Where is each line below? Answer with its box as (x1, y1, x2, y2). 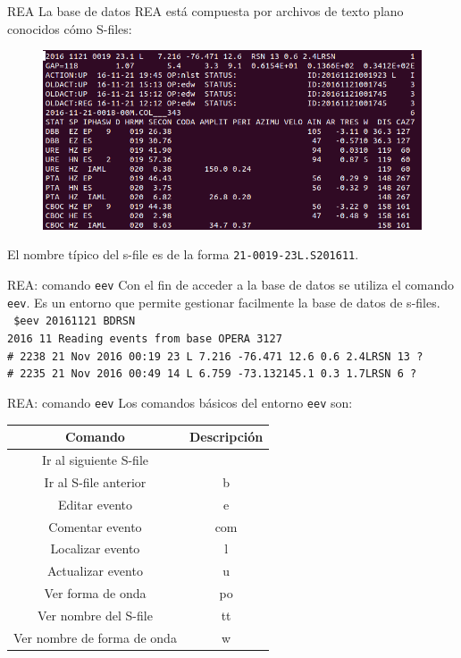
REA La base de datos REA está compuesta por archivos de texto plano (7, 2, 404, 20)
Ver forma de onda (44, 584, 147, 603)
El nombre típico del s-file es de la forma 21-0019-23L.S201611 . (7, 245, 359, 264)
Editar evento (57, 494, 132, 513)
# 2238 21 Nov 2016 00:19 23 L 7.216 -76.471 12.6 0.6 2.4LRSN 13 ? (7, 350, 423, 363)
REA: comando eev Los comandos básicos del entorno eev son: (7, 393, 353, 412)
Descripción (189, 427, 264, 446)
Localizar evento (50, 539, 140, 558)
